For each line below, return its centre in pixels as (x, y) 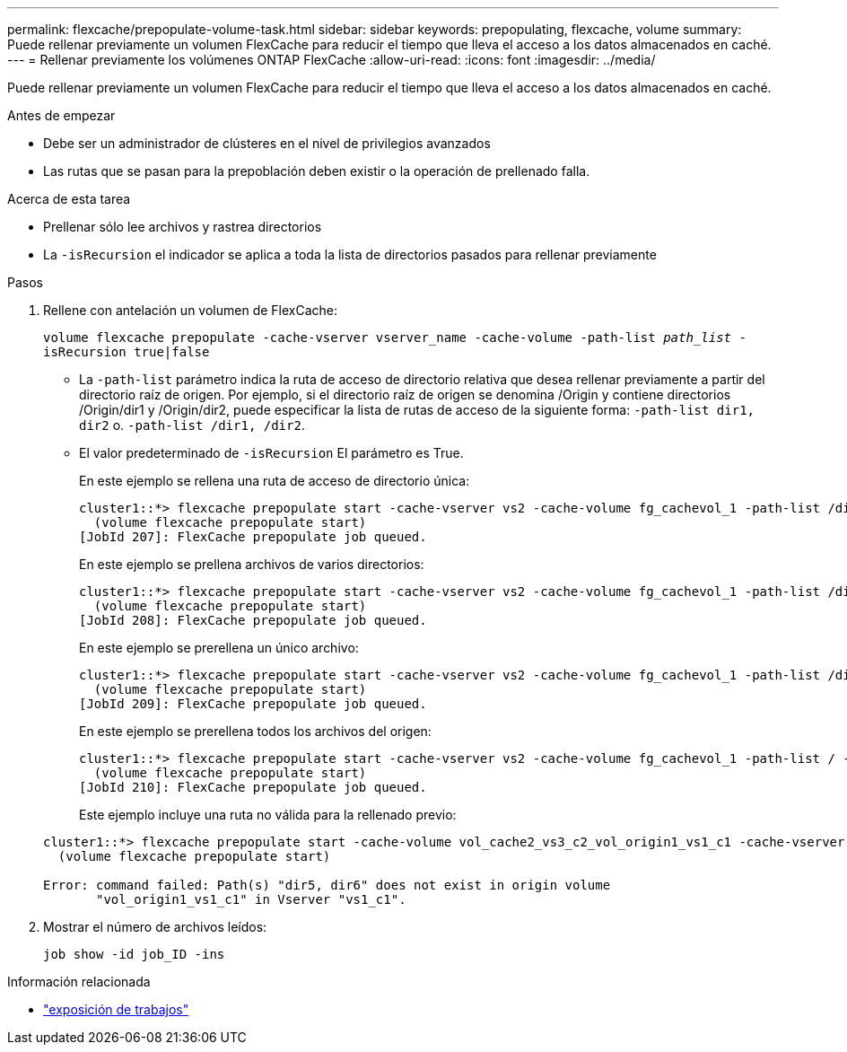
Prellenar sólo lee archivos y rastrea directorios (183, 227)
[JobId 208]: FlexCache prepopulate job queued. (253, 620)
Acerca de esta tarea (69, 199)
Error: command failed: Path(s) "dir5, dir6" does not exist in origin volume (327, 885)
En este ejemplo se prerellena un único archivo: (219, 648)
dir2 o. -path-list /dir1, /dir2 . (192, 425)
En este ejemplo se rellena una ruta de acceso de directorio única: (275, 481)
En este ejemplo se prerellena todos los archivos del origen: (255, 731)
